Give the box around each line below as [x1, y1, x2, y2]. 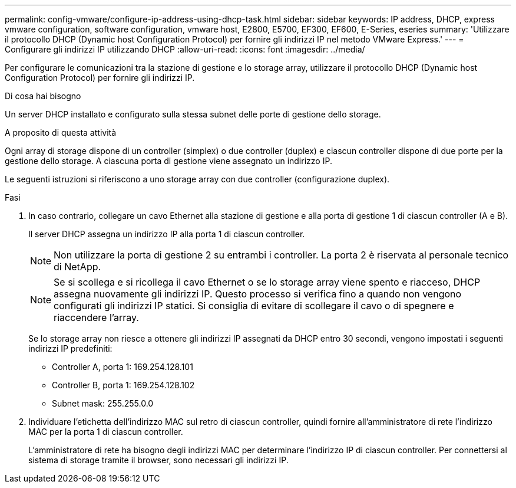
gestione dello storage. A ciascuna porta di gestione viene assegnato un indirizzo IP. [5, 156, 332, 166]
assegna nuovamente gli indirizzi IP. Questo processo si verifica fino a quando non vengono [54, 288, 462, 300]
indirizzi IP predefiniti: [28, 343, 113, 353]
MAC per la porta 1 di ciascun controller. [28, 427, 183, 437]
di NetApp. [54, 261, 101, 273]
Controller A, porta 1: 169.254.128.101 [52, 362, 193, 372]
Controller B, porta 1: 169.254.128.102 [52, 380, 195, 390]
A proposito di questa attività [5, 127, 117, 137]
